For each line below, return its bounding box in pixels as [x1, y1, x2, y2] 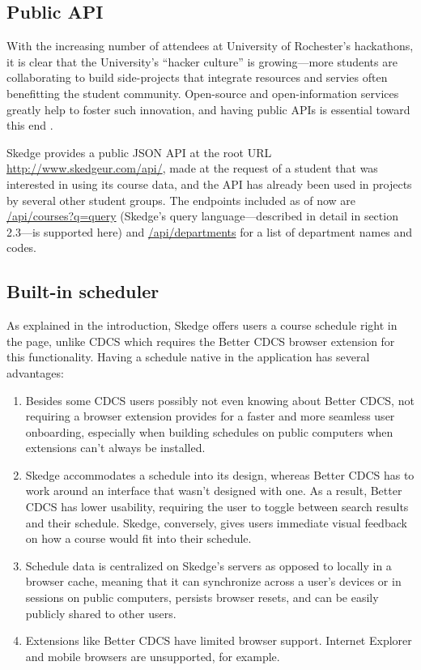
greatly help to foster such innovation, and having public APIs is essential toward [6, 100, 410, 117]
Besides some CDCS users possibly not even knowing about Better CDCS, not [25, 391, 415, 408]
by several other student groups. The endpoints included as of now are [6, 191, 356, 208]
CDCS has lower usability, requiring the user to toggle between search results [25, 498, 409, 515]
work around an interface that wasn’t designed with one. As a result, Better [25, 482, 402, 499]
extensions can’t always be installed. [25, 439, 206, 456]
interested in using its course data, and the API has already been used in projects [6, 175, 412, 192]
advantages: [6, 364, 64, 381]
